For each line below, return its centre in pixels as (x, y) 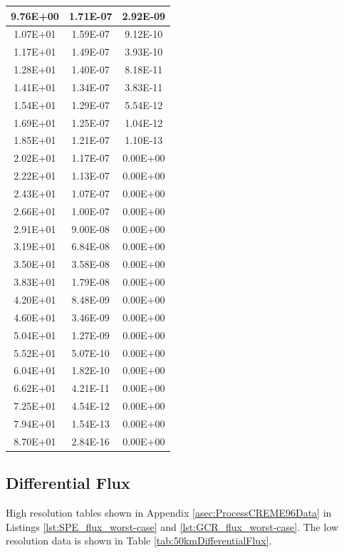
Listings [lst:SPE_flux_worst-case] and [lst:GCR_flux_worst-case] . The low (172, 526)
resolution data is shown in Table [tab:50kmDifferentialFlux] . (139, 541)
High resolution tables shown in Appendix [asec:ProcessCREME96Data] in (169, 513)
